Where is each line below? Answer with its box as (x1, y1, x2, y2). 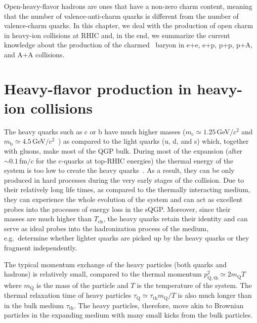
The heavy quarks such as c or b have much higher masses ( (4, 126, 186, 136)
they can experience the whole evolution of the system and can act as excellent (4, 194, 243, 204)
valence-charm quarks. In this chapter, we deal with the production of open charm (4, 20, 253, 31)
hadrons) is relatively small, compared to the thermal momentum (4, 269, 202, 279)
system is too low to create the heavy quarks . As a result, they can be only (4, 165, 235, 175)
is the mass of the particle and (36, 280, 128, 290)
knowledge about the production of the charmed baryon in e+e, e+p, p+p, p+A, (4, 40, 253, 50)
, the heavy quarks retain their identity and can (103, 213, 248, 224)
